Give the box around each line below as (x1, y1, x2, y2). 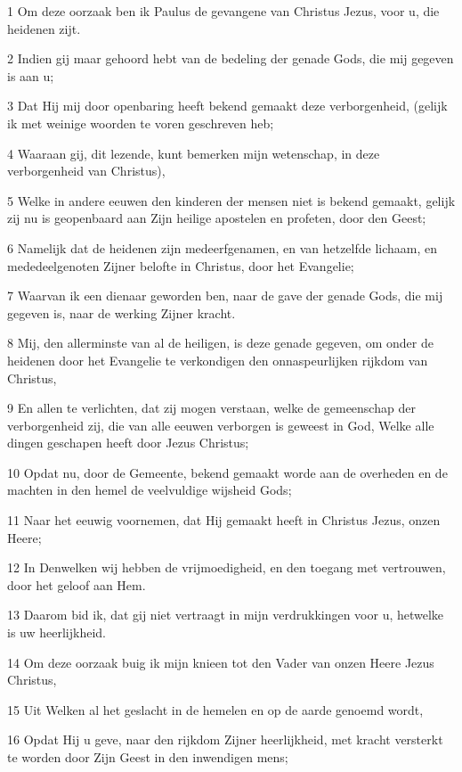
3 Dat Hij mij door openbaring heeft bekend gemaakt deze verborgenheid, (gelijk (7, 96, 448, 115)
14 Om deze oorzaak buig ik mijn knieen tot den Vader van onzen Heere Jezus (7, 653, 434, 671)
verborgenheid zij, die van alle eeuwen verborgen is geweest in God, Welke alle (7, 415, 434, 434)
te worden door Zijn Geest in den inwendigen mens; (7, 748, 288, 766)
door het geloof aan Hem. (7, 575, 146, 594)
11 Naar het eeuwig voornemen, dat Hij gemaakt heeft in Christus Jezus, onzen (7, 511, 441, 530)
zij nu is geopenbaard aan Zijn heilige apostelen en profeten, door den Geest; (7, 209, 426, 227)
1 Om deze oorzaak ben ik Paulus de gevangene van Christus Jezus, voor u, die (7, 2, 440, 20)
